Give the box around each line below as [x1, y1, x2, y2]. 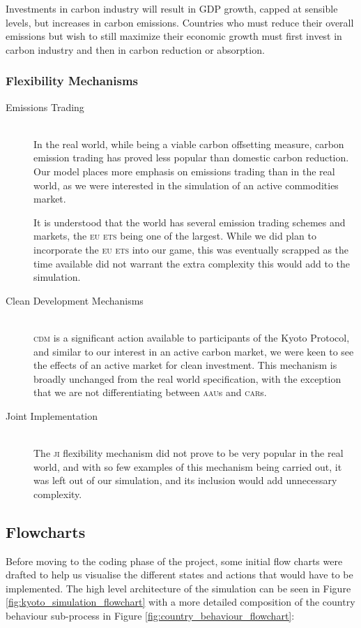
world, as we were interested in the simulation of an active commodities [33, 177, 339, 192]
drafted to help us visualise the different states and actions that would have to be [6, 567, 353, 582]
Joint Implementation [6, 408, 98, 423]
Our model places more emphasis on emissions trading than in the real [33, 163, 335, 178]
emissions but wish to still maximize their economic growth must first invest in [6, 29, 342, 43]
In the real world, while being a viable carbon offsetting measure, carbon [33, 136, 344, 151]
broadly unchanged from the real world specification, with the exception [33, 371, 341, 386]
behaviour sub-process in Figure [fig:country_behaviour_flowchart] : [6, 608, 295, 623]
